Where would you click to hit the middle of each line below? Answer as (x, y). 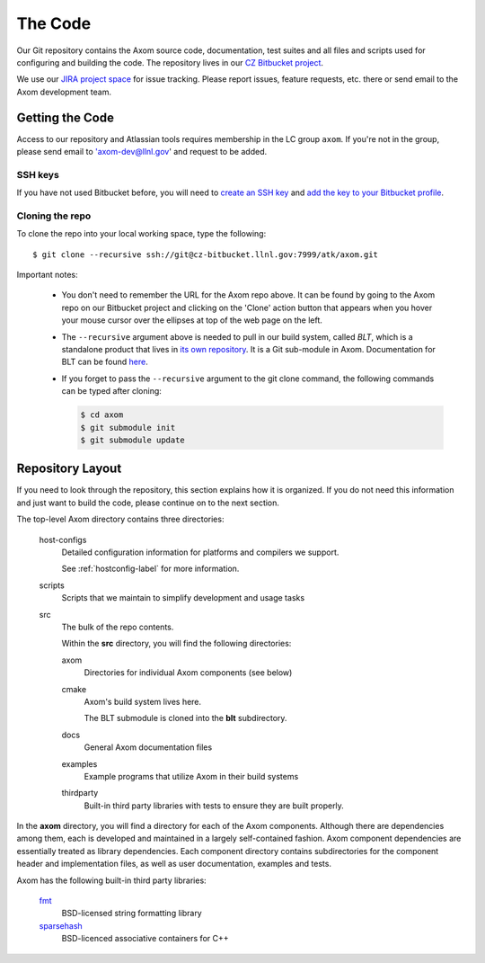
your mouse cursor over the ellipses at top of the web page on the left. (192, 320)
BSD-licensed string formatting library (132, 914)
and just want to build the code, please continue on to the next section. (148, 503)
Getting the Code (65, 117)
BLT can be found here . (105, 362)
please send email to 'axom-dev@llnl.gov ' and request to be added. (142, 152)
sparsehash (61, 925)
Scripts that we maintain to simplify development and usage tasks (183, 598)
